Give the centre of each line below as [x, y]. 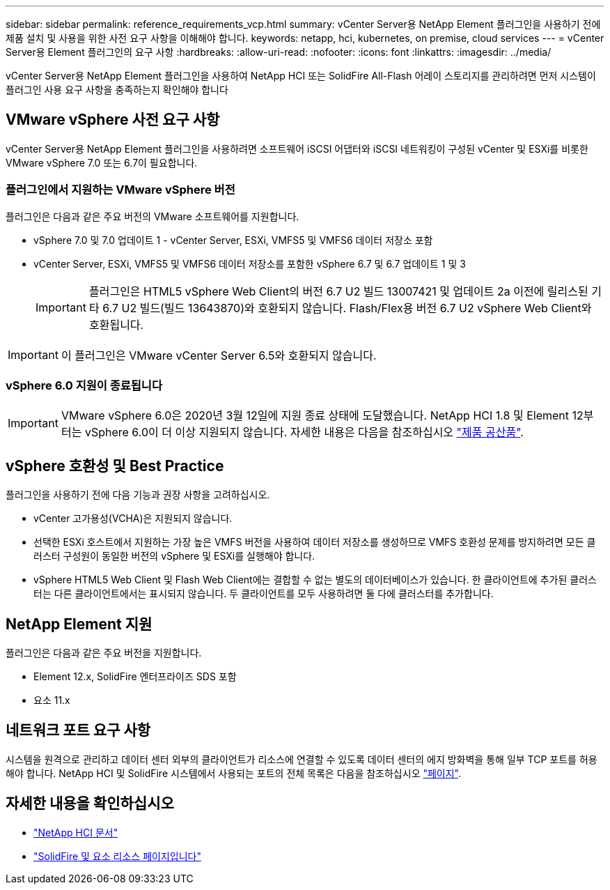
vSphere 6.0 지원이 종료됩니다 [84, 385]
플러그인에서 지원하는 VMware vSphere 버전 [120, 190]
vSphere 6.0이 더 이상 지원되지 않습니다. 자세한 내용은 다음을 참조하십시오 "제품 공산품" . [304, 432]
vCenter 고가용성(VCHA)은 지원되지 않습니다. [133, 519]
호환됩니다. [116, 324]
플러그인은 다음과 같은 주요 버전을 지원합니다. [104, 653]
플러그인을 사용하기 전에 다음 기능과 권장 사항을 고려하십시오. [138, 495]
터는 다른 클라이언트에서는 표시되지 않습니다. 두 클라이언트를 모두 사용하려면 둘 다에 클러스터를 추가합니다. [264, 594]
